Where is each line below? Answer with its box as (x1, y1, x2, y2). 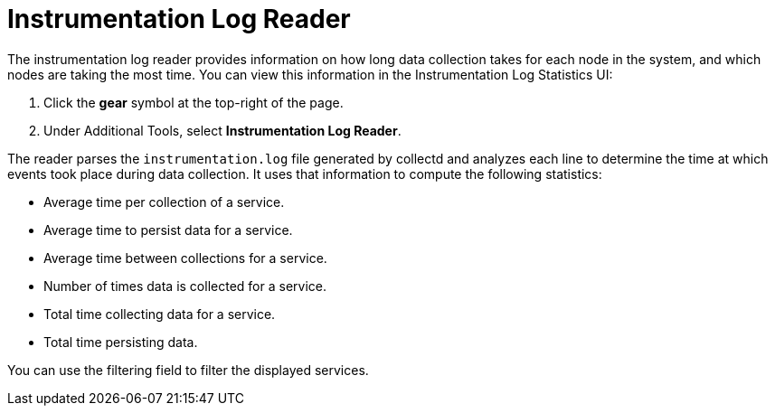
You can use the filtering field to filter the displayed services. (7, 361, 369, 378)
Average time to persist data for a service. (43, 221, 293, 238)
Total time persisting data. (43, 333, 198, 350)
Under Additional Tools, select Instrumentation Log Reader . (43, 122, 402, 138)
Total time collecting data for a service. (43, 305, 276, 322)
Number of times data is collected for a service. (43, 277, 326, 294)
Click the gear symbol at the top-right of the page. (43, 94, 344, 110)
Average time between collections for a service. (43, 249, 327, 266)
